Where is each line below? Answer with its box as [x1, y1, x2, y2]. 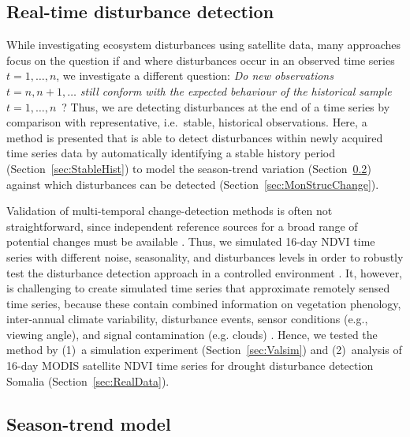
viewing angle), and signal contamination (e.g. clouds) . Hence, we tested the [6, 326, 378, 342]
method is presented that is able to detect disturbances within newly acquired [6, 129, 383, 145]
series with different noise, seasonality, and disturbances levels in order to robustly [6, 248, 404, 265]
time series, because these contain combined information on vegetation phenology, [6, 295, 401, 311]
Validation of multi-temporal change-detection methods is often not [6, 202, 333, 219]
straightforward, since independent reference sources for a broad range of [6, 217, 358, 234]
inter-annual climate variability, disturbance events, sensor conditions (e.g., [6, 311, 368, 327]
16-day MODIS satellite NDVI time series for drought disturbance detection [6, 357, 374, 374]
